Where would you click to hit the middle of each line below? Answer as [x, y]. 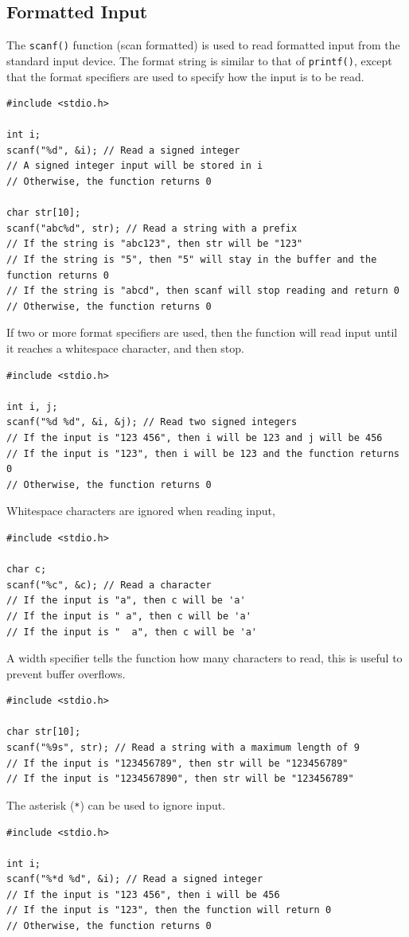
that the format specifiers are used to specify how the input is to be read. [185, 76]
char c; [27, 570]
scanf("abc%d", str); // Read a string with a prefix [152, 228]
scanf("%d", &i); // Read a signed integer [123, 150]
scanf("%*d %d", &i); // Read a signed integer [135, 879]
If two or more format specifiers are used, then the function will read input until [202, 332]
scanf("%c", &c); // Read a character [109, 585]
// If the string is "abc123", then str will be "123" [155, 244]
